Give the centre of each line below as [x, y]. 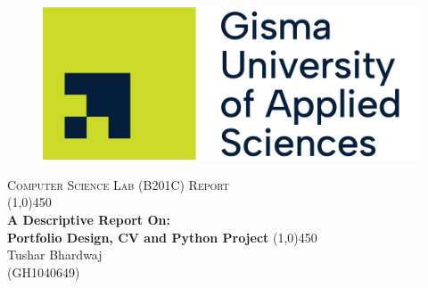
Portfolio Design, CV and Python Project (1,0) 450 [162, 237]
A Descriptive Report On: [89, 220]
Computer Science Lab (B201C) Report [119, 184]
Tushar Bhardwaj [55, 255]
